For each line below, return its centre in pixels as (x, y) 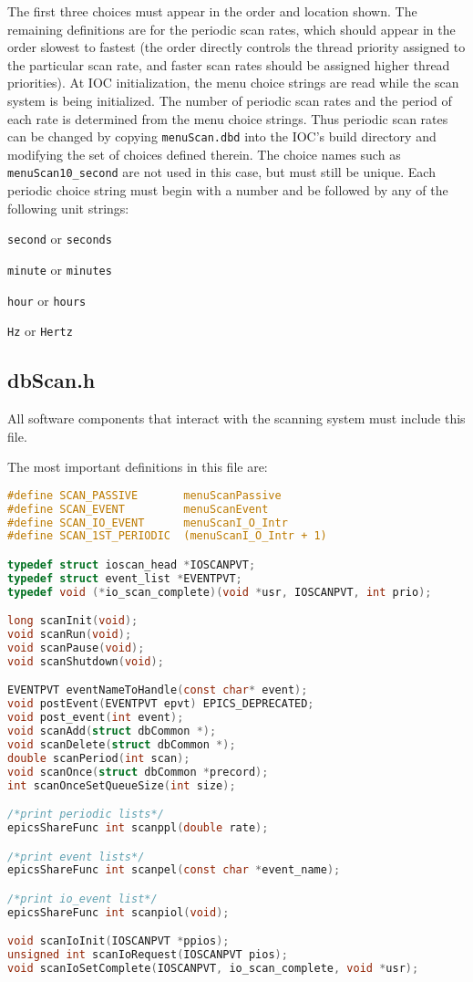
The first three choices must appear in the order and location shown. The (212, 11)
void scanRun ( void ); (70, 635)
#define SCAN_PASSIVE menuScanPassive (144, 495)
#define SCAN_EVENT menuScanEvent (138, 509)
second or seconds (60, 239)
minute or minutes (60, 269)
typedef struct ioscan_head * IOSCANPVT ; (132, 565)
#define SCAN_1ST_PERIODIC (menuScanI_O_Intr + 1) (167, 536)
